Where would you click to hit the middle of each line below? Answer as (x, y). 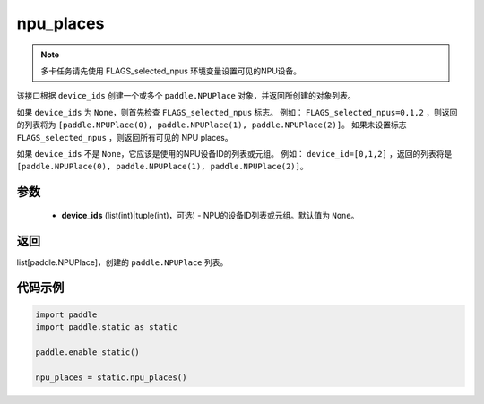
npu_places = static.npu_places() (111, 377)
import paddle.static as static (107, 327)
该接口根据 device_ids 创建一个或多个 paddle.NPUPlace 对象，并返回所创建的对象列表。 (186, 96)
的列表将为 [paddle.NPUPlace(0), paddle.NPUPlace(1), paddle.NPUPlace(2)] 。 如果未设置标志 (212, 125)
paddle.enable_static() (88, 352)
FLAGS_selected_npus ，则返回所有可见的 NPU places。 (125, 137)
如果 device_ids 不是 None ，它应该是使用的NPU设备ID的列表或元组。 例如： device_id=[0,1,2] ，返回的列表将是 (234, 153)
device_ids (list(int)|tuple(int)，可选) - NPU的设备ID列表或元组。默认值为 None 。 (210, 215)
